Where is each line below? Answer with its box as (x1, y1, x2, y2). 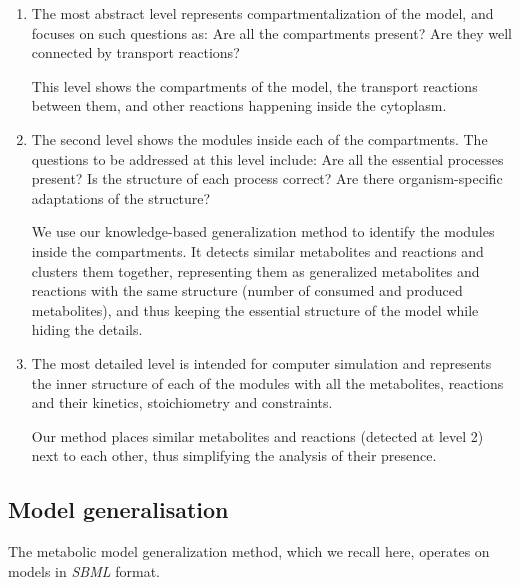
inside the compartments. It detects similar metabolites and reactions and (31, 240, 484, 261)
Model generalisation (8, 494, 229, 525)
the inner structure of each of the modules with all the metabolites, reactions (31, 372, 504, 393)
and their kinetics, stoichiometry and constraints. (31, 392, 333, 413)
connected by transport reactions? (31, 42, 240, 63)
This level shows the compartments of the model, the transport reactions (31, 75, 478, 96)
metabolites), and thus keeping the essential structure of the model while (31, 299, 479, 320)
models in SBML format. (8, 560, 160, 581)
